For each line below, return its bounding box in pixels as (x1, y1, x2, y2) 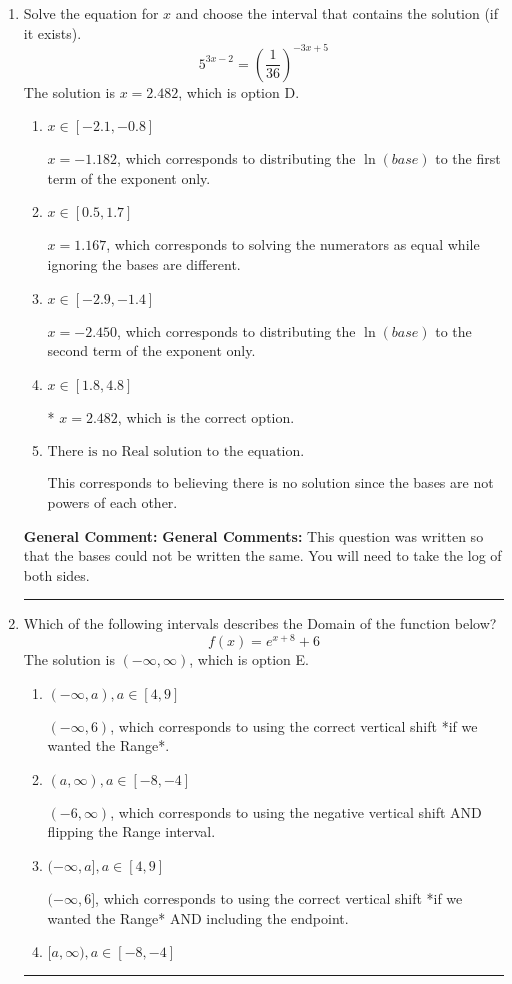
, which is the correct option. (117, 406, 295, 427)
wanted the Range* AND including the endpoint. (47, 907, 349, 928)
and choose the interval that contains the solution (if (175, 3, 499, 23)
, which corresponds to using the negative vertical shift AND (110, 801, 482, 822)
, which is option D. (178, 81, 300, 102)
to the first (435, 148, 501, 169)
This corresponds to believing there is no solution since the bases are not (47, 472, 494, 493)
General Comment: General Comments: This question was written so (23, 525, 484, 546)
